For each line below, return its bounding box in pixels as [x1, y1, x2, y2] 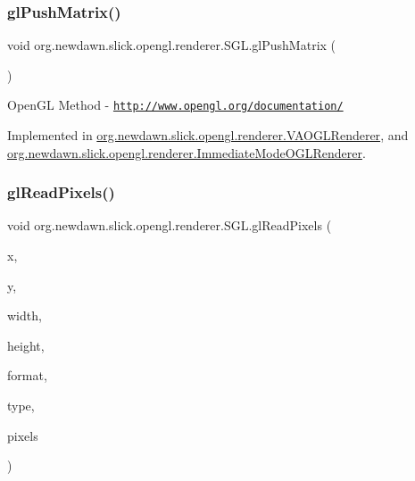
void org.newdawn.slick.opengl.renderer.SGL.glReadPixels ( [7, 216, 332, 235]
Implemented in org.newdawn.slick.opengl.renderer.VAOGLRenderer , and [7, 126, 409, 145]
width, [7, 306, 42, 325]
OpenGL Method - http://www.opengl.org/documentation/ [7, 95, 344, 114]
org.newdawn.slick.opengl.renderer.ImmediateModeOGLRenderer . [7, 143, 366, 162]
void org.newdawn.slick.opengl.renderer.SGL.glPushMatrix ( [7, 36, 336, 54]
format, [7, 366, 47, 385]
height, [7, 336, 45, 354]
